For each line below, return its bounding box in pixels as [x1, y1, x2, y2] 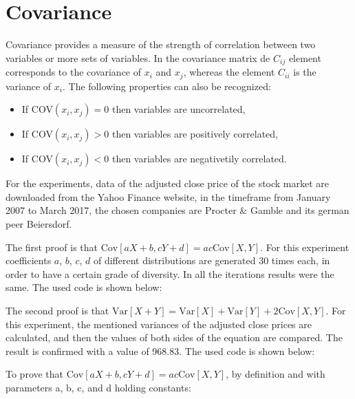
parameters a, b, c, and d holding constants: [6, 380, 191, 394]
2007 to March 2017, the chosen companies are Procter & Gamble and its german [6, 203, 349, 217]
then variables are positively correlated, [111, 127, 278, 141]
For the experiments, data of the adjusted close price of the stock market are [6, 176, 330, 191]
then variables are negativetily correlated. [111, 151, 287, 166]
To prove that [6, 367, 64, 381]
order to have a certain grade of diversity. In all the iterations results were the [6, 266, 334, 281]
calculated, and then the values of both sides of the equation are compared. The [6, 330, 343, 345]
